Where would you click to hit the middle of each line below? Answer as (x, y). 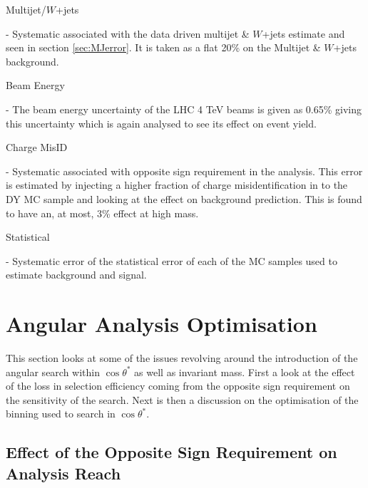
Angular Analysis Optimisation (162, 324)
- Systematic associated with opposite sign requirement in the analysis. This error (184, 171)
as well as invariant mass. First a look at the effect (245, 372)
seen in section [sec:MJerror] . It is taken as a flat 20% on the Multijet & (163, 47)
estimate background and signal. (76, 275)
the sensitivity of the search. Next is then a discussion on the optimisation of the (182, 399)
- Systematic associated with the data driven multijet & (128, 33)
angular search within (53, 372)
